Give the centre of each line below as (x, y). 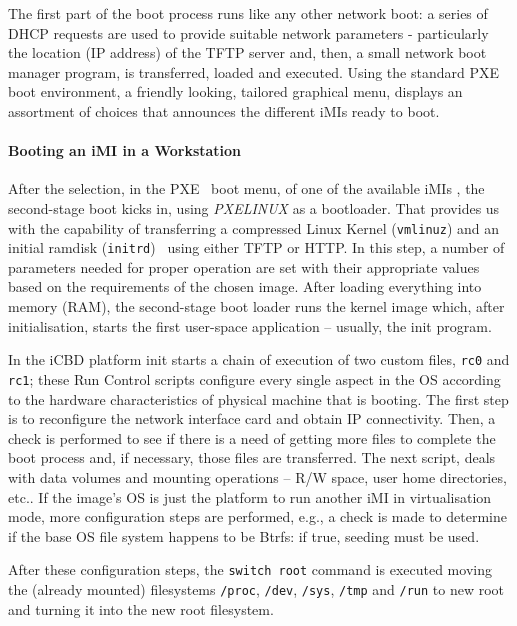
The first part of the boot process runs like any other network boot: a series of (248, 13)
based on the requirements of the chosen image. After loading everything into (245, 286)
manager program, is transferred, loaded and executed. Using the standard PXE (254, 71)
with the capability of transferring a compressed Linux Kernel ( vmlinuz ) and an (254, 227)
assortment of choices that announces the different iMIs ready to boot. (224, 110)
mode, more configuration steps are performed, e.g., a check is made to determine (257, 516)
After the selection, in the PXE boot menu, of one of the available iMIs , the (246, 188)
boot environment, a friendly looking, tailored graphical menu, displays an (235, 91)
